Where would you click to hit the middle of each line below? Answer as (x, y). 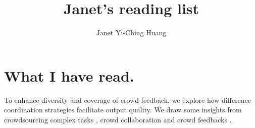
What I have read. (69, 75)
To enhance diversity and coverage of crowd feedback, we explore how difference (128, 100)
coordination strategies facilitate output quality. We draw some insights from (123, 110)
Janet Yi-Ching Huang (131, 33)
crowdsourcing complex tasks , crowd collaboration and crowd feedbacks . (118, 119)
